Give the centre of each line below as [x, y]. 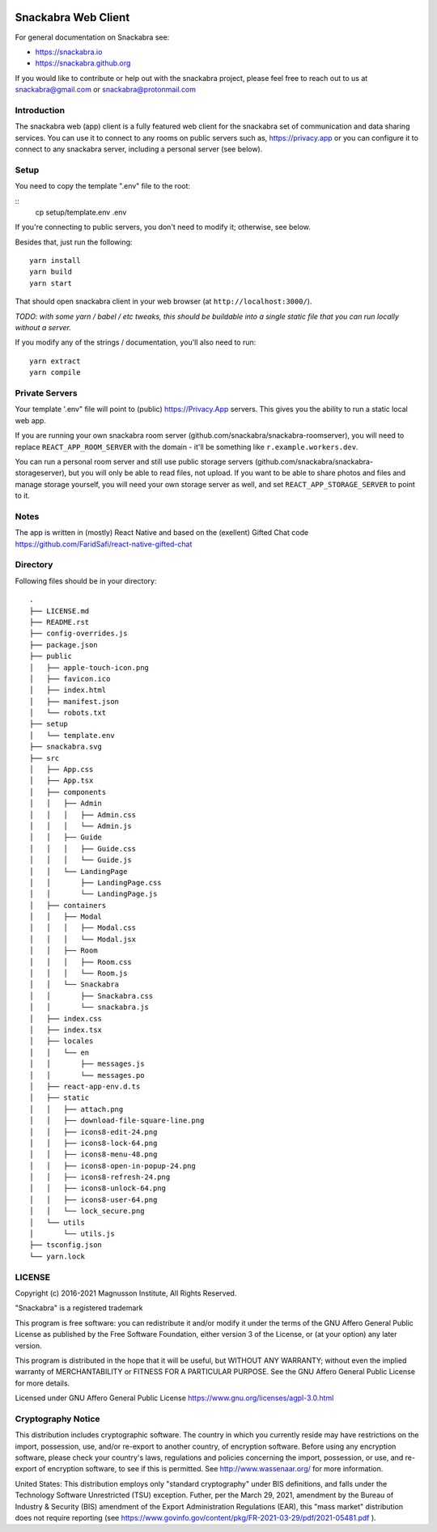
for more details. [42, 1383]
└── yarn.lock [57, 1256]
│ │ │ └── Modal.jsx [83, 939]
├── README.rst [59, 622]
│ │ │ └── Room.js [78, 974]
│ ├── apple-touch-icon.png [89, 667]
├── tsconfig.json [66, 1245]
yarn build [51, 272]
